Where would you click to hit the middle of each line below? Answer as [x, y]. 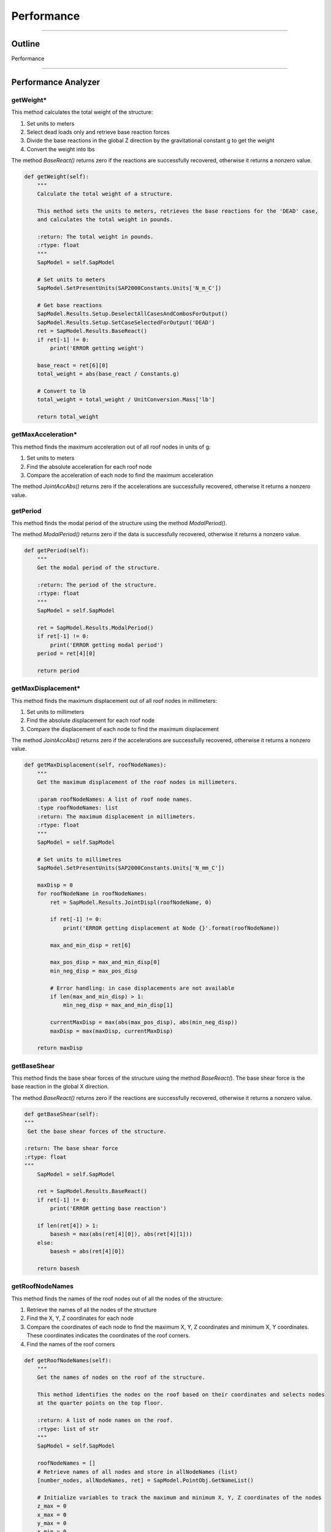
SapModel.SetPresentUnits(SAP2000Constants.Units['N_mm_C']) [131, 868]
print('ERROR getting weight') [97, 348]
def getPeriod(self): [57, 551]
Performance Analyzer [56, 82]
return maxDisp [60, 1048]
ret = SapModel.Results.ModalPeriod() [95, 628]
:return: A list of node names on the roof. [105, 1420]
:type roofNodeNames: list [78, 808]
